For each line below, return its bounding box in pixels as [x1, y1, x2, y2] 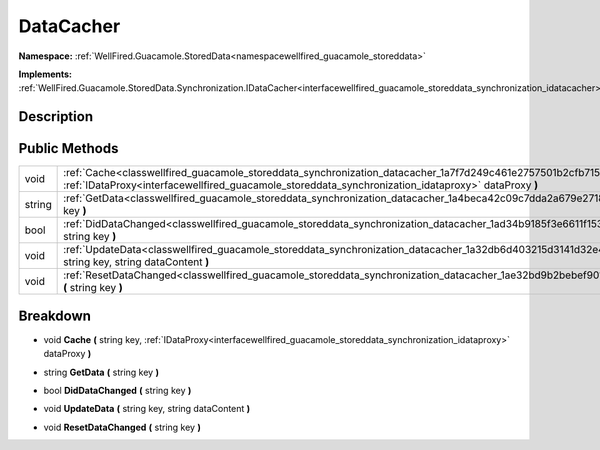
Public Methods [18, 140, 119, 157]
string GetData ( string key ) [43, 366, 160, 378]
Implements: [18, 68, 73, 80]
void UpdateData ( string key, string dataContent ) [43, 403, 251, 415]
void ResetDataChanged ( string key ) [43, 421, 202, 433]
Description [18, 108, 94, 125]
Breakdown [18, 307, 92, 324]
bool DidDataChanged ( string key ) [43, 384, 192, 396]
